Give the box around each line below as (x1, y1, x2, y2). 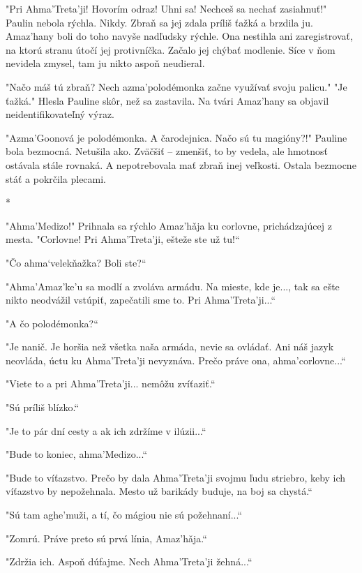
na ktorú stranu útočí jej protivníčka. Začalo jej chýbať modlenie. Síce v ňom (6, 42, 335, 57)
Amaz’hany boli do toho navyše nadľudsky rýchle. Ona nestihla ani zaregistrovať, (6, 29, 353, 43)
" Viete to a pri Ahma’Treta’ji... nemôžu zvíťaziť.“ (6, 376, 216, 391)
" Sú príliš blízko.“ (6, 400, 79, 415)
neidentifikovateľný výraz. (6, 107, 115, 121)
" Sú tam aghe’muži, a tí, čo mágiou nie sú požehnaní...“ (6, 507, 242, 522)
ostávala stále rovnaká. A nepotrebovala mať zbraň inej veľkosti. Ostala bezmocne (6, 157, 356, 172)
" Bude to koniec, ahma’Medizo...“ (6, 447, 147, 461)
